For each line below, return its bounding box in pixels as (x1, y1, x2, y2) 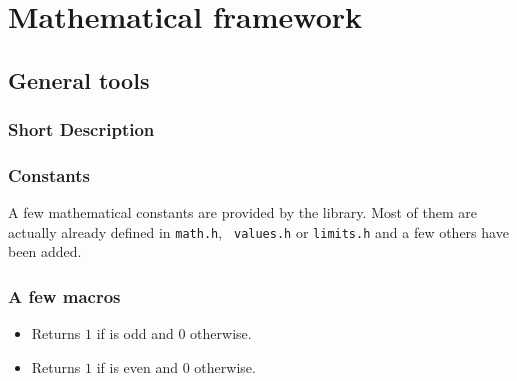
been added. (8, 241, 82, 262)
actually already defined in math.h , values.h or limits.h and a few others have (8, 221, 509, 242)
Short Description (8, 117, 155, 142)
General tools (8, 64, 150, 95)
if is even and (96, 356, 179, 377)
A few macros (8, 283, 121, 308)
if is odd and (96, 323, 174, 344)
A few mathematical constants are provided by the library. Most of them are (8, 202, 478, 223)
